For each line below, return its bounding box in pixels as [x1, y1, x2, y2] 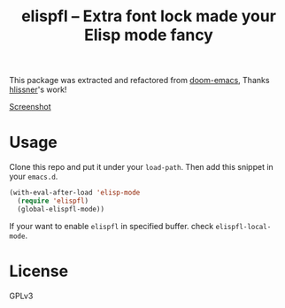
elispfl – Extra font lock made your [20, 6, 277, 27]
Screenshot [9, 102, 51, 112]
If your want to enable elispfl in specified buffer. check [9, 220, 214, 231]
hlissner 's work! [9, 84, 67, 95]
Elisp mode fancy [83, 25, 214, 45]
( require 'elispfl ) [17, 196, 89, 205]
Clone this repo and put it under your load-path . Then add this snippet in [9, 162, 274, 173]
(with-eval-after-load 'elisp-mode [9, 189, 141, 197]
